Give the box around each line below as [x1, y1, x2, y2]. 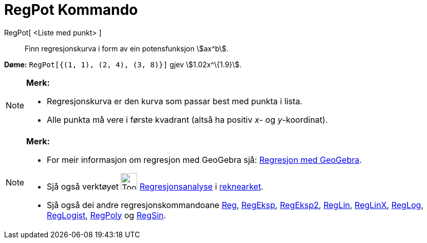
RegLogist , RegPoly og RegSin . [47, 210, 166, 220]
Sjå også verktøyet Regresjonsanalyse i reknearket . [47, 181, 264, 192]
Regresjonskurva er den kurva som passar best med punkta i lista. [47, 96, 303, 106]
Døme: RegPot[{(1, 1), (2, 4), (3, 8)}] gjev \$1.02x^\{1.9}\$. [4, 60, 242, 69]
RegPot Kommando [4, 1, 138, 18]
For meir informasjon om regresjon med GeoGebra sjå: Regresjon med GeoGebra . [47, 154, 362, 165]
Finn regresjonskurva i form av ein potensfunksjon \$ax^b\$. [25, 44, 229, 53]
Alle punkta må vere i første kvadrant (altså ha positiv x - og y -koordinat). [47, 114, 328, 125]
